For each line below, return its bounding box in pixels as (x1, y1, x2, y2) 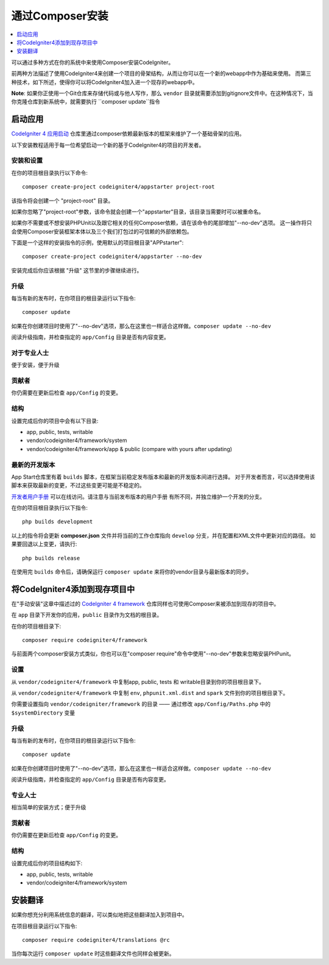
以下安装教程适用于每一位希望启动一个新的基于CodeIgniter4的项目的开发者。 (11, 141, 205, 149)
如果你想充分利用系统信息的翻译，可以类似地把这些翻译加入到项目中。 (11, 911, 188, 919)
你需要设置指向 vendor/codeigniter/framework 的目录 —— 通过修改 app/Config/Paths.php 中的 (11, 700, 271, 708)
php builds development (22, 518, 93, 525)
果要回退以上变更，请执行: (11, 540, 77, 548)
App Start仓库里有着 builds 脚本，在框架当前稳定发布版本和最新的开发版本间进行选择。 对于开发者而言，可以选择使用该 (11, 473, 315, 480)
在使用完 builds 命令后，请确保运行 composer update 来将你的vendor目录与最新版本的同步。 (11, 568, 252, 575)
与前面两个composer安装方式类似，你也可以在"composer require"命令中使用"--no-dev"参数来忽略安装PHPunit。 (11, 650, 295, 658)
